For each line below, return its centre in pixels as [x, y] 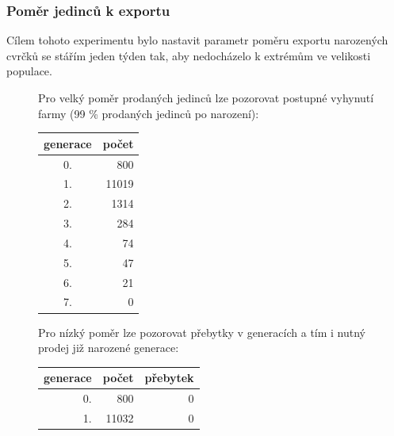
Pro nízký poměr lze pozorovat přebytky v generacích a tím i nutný [202, 332]
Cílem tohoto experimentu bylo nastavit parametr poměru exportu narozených [197, 40]
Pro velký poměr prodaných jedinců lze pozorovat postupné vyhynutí [206, 98]
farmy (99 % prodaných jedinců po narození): [149, 113]
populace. [29, 71]
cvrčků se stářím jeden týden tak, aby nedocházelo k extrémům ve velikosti [189, 55]
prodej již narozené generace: [109, 348]
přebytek [169, 378]
